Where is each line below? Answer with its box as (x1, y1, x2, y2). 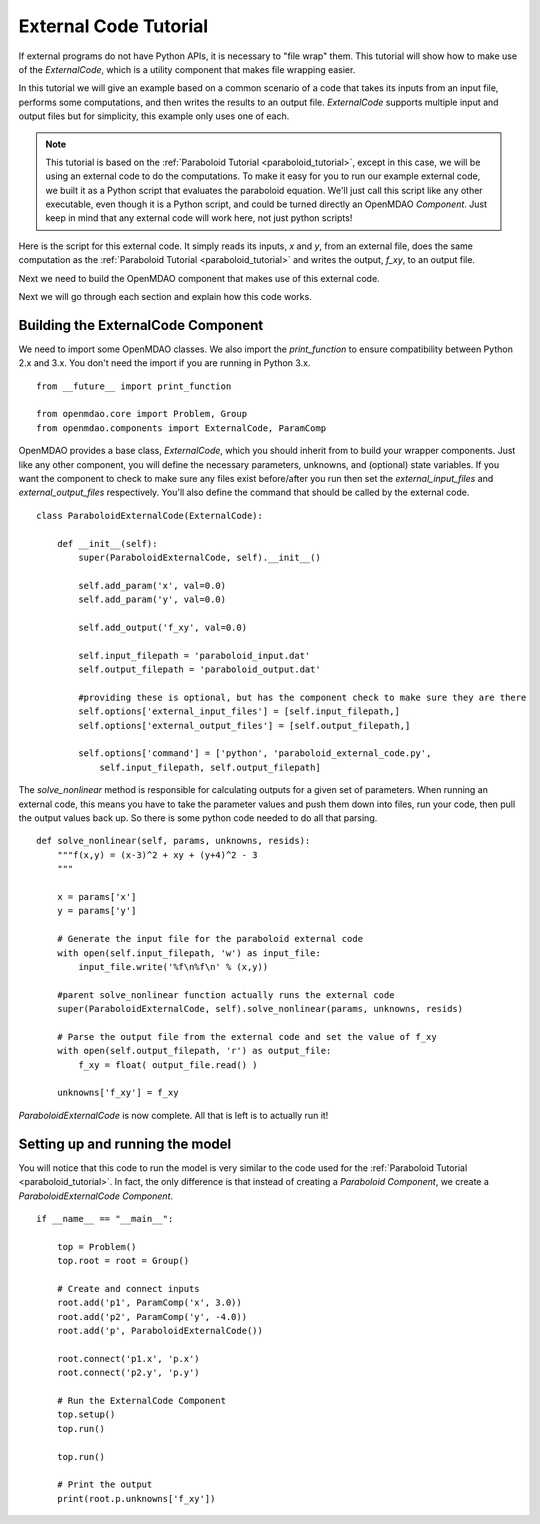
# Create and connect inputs (56, 1283, 200, 1294)
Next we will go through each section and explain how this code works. (18, 291, 312, 303)
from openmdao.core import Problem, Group (36, 408, 248, 420)
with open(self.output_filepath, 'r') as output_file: (56, 1045, 332, 1057)
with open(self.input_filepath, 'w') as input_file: (56, 947, 322, 959)
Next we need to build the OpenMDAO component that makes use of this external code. (18, 272, 380, 284)
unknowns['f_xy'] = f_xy (56, 1087, 179, 1099)
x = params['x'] (56, 891, 137, 902)
